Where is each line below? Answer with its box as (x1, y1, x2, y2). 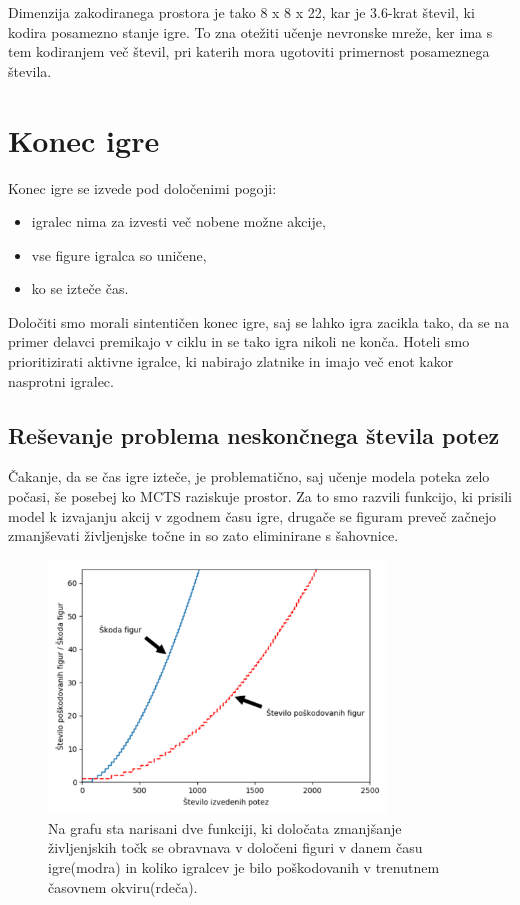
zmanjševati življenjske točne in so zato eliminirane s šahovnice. (8, 525, 399, 546)
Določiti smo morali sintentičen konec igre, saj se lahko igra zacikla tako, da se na (8, 311, 510, 332)
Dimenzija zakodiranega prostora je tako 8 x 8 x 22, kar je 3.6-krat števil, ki (8, 2, 475, 22)
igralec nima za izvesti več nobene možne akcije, (31, 211, 326, 232)
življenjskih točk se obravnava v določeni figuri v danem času (48, 837, 423, 858)
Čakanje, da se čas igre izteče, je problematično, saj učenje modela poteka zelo (8, 466, 490, 487)
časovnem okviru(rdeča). (48, 876, 198, 897)
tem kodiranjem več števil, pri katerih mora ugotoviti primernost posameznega (8, 41, 490, 62)
